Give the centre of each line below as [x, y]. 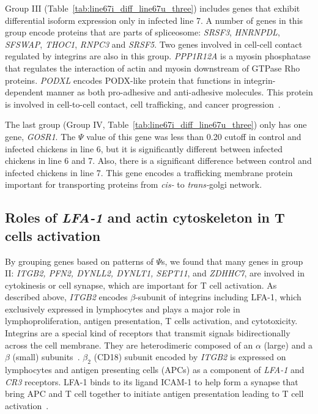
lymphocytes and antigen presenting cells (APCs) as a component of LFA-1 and [155, 370]
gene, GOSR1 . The [40, 136]
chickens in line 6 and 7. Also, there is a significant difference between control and [158, 161]
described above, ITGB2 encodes [66, 297]
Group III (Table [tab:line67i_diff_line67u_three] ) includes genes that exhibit [153, 8]
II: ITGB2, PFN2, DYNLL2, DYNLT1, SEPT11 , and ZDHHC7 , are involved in [155, 273]
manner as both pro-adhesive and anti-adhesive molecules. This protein [179, 92]
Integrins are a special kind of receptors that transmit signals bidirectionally [148, 333]
